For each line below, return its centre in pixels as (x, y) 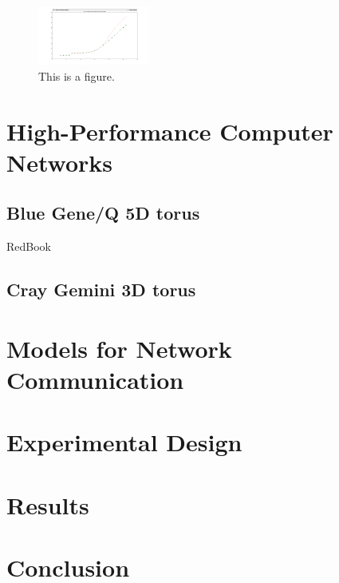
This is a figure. (77, 75)
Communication (95, 379)
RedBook (29, 246)
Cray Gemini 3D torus (101, 290)
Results (48, 504)
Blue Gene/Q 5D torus (103, 213)
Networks (60, 162)
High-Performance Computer (170, 131)
